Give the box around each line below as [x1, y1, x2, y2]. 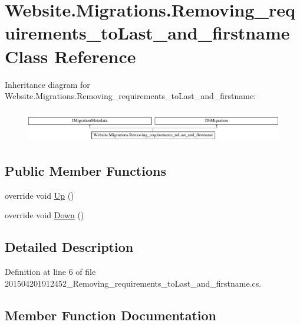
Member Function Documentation [5, 306, 217, 324]
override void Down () [5, 209, 84, 221]
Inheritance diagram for [5, 78, 90, 90]
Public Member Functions [5, 161, 166, 179]
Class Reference [5, 44, 136, 68]
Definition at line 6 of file [5, 265, 96, 277]
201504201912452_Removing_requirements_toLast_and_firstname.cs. [5, 277, 262, 289]
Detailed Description [5, 238, 134, 256]
